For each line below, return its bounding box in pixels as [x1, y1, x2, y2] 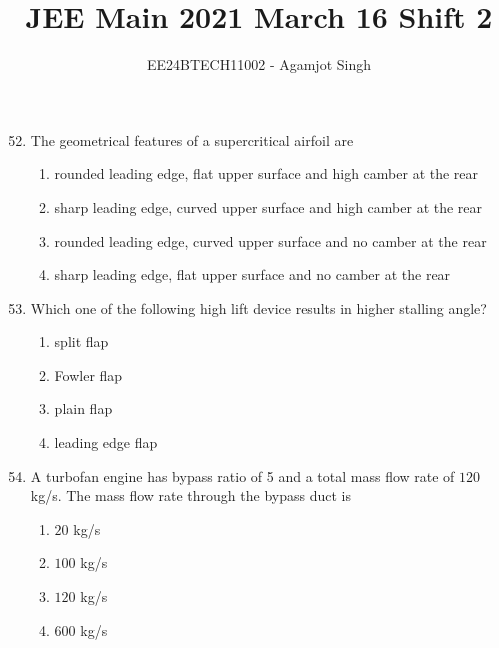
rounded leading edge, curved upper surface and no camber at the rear [54, 230, 487, 251]
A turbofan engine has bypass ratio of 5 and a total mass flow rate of [30, 465, 455, 486]
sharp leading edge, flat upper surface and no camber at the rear [54, 264, 451, 285]
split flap [54, 331, 109, 352]
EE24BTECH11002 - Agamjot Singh [146, 54, 371, 75]
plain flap [54, 398, 113, 419]
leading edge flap [54, 432, 158, 453]
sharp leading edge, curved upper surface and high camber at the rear [54, 196, 483, 217]
